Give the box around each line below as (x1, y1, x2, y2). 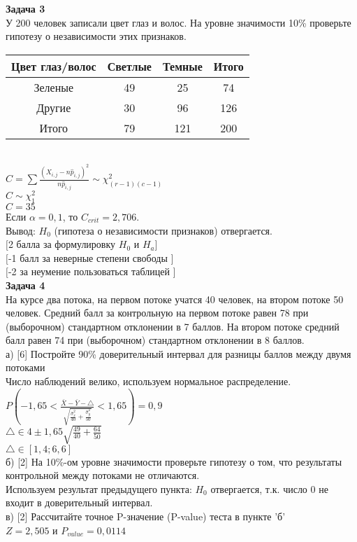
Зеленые (34, 78, 74, 95)
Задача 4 (6, 277, 45, 292)
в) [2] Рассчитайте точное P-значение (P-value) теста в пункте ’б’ (6, 509, 286, 524)
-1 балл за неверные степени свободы (8, 250, 168, 265)
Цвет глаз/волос (11, 57, 96, 74)
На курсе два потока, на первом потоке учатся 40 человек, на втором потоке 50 (6, 291, 344, 306)
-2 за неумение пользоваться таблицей (8, 264, 170, 279)
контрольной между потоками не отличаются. (6, 468, 200, 482)
